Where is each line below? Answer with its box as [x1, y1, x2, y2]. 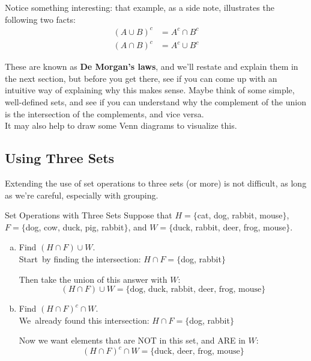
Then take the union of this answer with [19, 273, 168, 285]
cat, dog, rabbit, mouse [197, 209, 283, 221]
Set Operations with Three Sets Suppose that [5, 209, 172, 221]
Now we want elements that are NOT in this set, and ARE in [19, 334, 246, 347]
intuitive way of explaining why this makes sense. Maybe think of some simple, [5, 84, 295, 96]
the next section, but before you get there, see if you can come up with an [5, 72, 277, 84]
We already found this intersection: [19, 313, 149, 326]
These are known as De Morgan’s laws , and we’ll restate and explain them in [5, 60, 298, 73]
